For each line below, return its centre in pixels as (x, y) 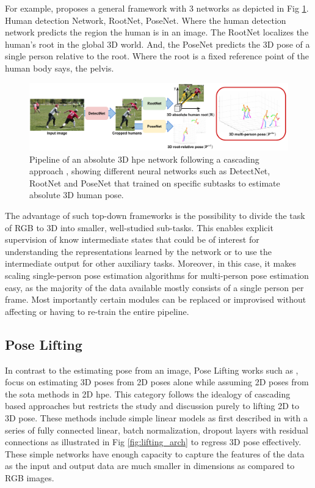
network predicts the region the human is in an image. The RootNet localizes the (157, 32)
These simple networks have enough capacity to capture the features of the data (155, 453)
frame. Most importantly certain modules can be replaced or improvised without (156, 299)
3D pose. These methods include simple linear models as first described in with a (156, 418)
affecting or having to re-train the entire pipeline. (97, 311)
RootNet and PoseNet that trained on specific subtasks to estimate (155, 183)
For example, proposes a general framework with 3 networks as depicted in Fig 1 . (157, 8)
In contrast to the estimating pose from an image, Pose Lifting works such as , (152, 370)
